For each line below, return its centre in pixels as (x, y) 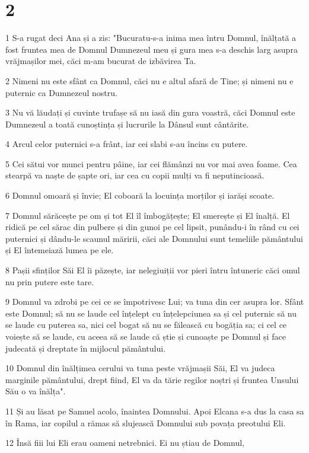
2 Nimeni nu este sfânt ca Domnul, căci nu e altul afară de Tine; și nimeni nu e (149, 80)
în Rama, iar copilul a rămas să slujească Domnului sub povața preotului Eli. (146, 422)
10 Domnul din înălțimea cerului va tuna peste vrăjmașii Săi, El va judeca (140, 368)
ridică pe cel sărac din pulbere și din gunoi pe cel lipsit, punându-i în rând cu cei (152, 227)
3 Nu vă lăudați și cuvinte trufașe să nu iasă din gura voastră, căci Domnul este (150, 112)
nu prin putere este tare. (50, 281)
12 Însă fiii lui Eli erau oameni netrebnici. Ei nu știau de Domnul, (125, 443)
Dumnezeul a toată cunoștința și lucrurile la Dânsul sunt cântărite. (127, 124)
